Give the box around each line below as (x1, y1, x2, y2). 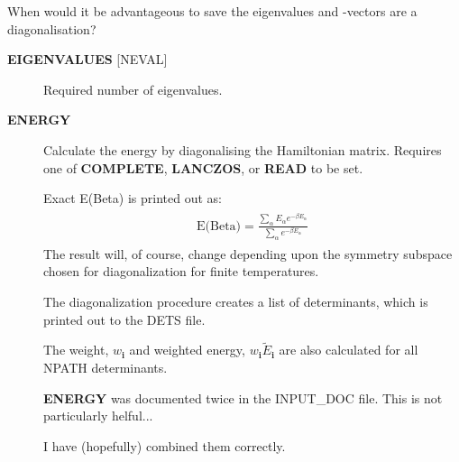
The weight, (43, 340, 109, 359)
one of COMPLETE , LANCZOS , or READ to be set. (43, 158, 363, 177)
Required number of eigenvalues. (43, 79, 223, 98)
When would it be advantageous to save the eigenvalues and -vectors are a (7, 2, 418, 20)
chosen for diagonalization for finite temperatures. (43, 262, 319, 281)
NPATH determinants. (43, 357, 168, 376)
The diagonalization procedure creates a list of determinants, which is (43, 291, 428, 310)
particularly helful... (43, 406, 153, 425)
